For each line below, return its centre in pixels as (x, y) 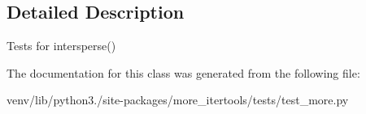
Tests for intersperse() (61, 46)
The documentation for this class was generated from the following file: (183, 72)
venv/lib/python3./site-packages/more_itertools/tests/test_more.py (178, 100)
